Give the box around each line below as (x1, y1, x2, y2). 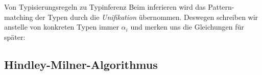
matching (4, 11, 33, 22)
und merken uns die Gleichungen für (130, 21, 244, 32)
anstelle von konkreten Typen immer (4, 21, 119, 32)
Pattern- (208, 2, 234, 12)
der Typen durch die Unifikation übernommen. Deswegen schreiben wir (35, 11, 258, 22)
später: (4, 31, 26, 42)
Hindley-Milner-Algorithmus (4, 56, 158, 72)
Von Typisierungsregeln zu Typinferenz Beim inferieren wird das (4, 2, 206, 12)
